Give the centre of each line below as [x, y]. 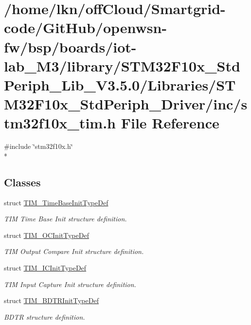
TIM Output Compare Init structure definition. [74, 251]
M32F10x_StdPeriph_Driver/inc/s [126, 104]
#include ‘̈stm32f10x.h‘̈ [38, 146]
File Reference [170, 123]
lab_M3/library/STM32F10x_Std [122, 65]
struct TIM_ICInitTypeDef [45, 268]
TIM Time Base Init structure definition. [65, 219]
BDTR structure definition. [45, 316]
